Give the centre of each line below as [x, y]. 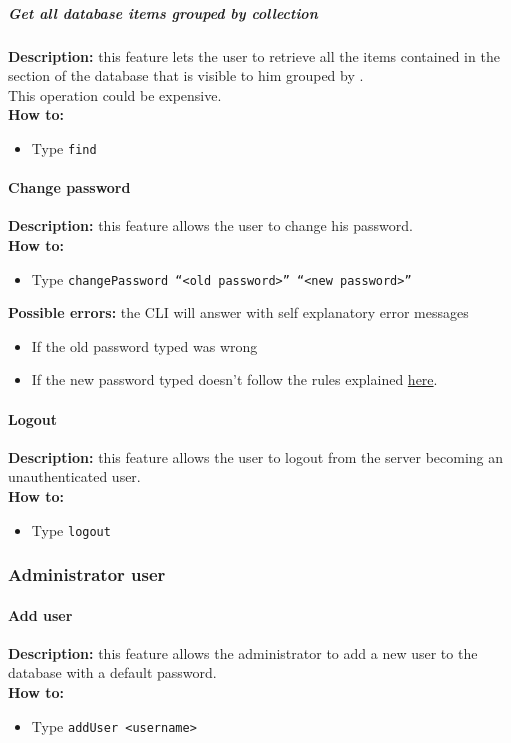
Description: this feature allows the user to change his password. [210, 225]
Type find [64, 147]
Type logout [71, 529]
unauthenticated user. [74, 476]
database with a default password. [112, 672]
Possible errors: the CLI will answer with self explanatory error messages [238, 312]
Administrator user [87, 574]
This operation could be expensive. [115, 94]
